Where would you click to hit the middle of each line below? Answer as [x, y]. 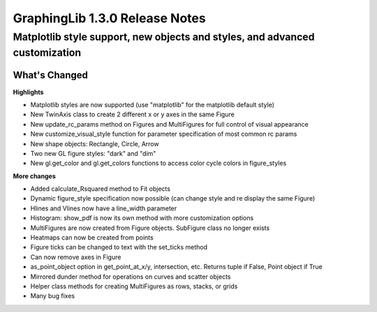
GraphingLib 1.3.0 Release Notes [109, 18]
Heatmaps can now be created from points [92, 237]
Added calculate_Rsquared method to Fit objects [101, 189]
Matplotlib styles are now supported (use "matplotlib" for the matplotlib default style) [153, 104]
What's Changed [51, 76]
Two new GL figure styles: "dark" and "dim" [93, 153]
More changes [34, 176]
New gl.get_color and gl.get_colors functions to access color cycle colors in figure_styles [158, 163]
